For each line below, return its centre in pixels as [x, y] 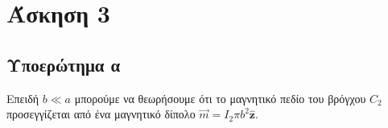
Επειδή [23, 98]
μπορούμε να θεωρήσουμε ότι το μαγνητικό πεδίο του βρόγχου [220, 98]
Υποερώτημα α [64, 64]
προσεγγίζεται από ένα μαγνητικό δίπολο [101, 114]
